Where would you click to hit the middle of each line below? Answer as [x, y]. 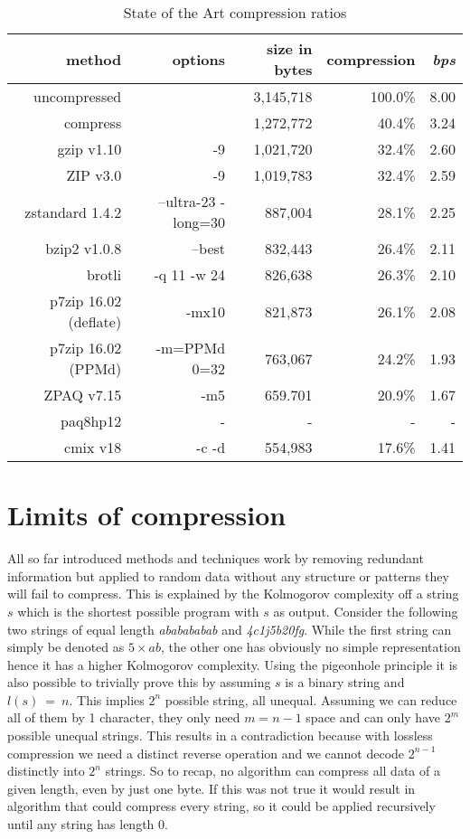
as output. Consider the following [366, 611]
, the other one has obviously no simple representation [310, 647]
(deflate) [95, 321]
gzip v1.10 [89, 149]
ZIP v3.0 [94, 175]
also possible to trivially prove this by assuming [139, 682]
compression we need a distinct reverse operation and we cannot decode [206, 753]
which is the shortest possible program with [138, 611]
